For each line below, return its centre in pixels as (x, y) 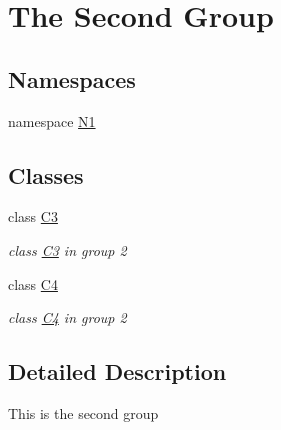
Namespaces (72, 78)
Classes (46, 174)
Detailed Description (117, 371)
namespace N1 (52, 120)
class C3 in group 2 (67, 249)
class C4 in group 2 (67, 317)
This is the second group (83, 412)
